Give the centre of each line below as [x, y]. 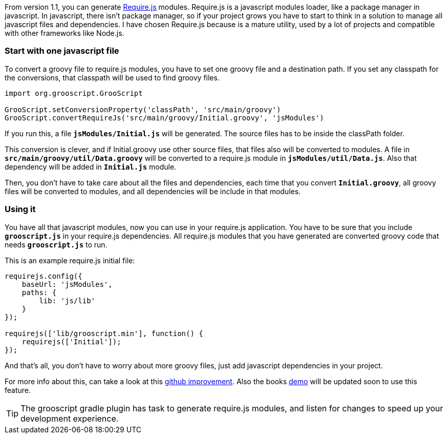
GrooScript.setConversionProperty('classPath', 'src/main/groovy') [143, 109]
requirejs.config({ [44, 276]
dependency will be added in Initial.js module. [91, 166]
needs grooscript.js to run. [56, 244]
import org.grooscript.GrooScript [74, 93]
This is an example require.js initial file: [70, 260]
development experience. [70, 418]
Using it [20, 209]
